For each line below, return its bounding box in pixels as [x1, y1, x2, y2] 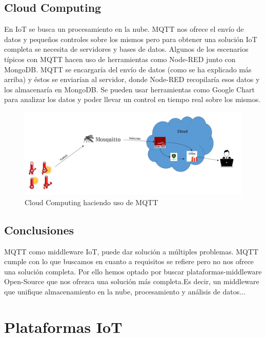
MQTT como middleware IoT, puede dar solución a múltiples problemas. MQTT [4, 246, 259, 256]
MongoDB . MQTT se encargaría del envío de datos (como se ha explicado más [4, 64, 252, 74]
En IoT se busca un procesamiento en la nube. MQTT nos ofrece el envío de [4, 24, 244, 34]
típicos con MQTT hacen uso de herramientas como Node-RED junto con [4, 53, 236, 64]
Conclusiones [4, 222, 74, 237]
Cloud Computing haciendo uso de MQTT [25, 196, 158, 207]
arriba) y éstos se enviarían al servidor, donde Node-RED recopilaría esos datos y [4, 74, 260, 85]
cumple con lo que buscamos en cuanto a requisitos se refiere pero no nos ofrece [4, 256, 254, 267]
